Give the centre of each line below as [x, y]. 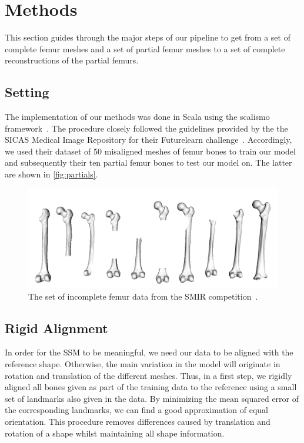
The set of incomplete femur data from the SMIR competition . [143, 296]
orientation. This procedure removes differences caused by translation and [138, 421]
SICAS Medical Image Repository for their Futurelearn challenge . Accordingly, [148, 140]
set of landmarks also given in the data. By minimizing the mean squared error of [152, 398]
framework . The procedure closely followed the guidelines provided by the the [146, 128]
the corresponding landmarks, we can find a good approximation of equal [136, 410]
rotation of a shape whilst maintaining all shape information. [115, 433]
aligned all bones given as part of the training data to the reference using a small [151, 387]
